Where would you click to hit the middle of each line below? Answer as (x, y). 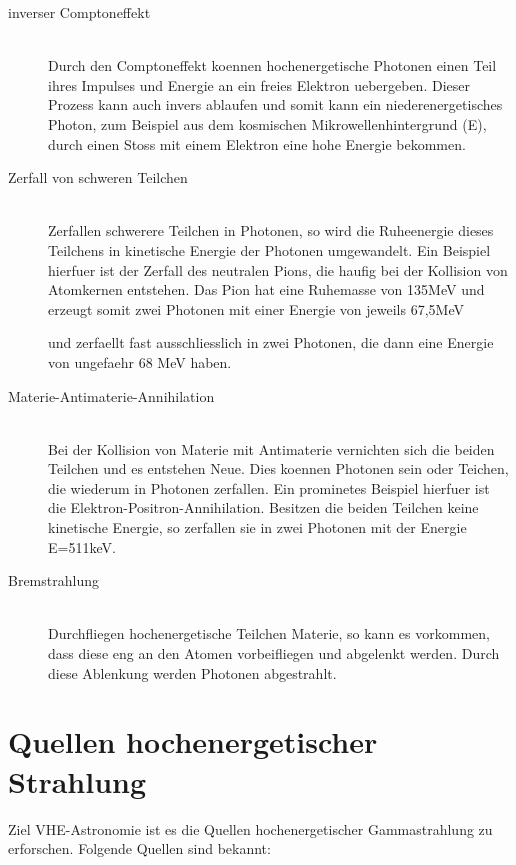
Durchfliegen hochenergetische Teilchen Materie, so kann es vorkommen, (269, 633)
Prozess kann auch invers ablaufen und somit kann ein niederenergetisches (275, 104)
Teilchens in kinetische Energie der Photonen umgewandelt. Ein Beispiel (269, 249)
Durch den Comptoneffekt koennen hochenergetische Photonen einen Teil (272, 65)
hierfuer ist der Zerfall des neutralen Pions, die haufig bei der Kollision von (278, 269)
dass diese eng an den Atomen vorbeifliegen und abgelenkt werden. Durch (274, 653)
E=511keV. (82, 546)
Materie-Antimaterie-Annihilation (111, 395)
